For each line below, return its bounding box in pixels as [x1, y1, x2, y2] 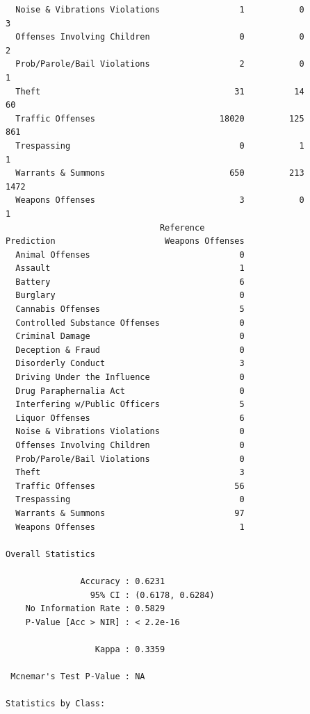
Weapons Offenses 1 [15, 522, 245, 532]
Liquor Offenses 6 [15, 413, 245, 423]
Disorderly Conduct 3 [15, 358, 245, 369]
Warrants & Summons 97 [15, 508, 245, 518]
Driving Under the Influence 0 [15, 372, 245, 383]
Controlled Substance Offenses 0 [15, 317, 245, 328]
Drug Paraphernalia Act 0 [15, 385, 245, 396]
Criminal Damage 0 [15, 331, 245, 342]
